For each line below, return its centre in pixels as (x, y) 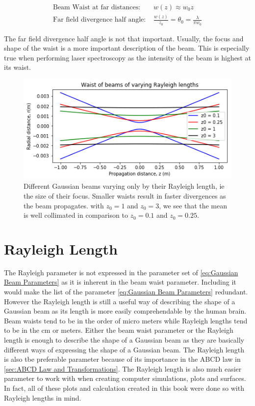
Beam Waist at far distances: (97, 8)
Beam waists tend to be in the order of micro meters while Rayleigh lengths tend (126, 320)
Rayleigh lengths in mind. (43, 397)
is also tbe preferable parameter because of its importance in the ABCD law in (122, 359)
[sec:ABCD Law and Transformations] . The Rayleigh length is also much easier (123, 368)
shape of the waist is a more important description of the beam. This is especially (127, 48)
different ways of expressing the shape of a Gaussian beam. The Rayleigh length (124, 349)
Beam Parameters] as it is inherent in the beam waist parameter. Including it (120, 282)
